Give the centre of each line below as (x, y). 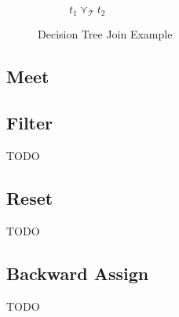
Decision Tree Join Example (105, 34)
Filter (30, 123)
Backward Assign (78, 273)
